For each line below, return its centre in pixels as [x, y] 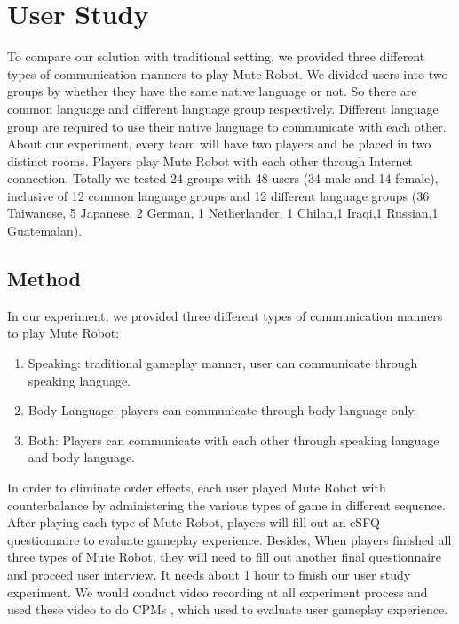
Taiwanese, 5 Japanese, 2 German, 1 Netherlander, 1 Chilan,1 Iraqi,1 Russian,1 [223, 213]
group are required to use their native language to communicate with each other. [227, 126]
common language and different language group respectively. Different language [223, 108]
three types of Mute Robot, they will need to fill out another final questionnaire [224, 557]
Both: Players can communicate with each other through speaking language [233, 440]
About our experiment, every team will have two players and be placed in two [219, 144]
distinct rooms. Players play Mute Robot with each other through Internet [210, 160]
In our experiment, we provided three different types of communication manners [225, 315]
